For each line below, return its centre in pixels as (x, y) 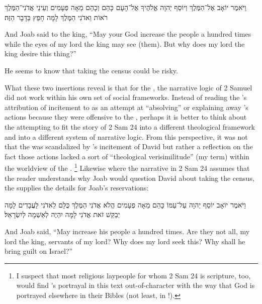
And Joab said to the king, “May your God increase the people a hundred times (128, 34)
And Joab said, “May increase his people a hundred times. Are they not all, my (127, 231)
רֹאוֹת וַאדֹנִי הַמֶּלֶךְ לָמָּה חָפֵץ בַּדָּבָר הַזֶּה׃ (56, 17)
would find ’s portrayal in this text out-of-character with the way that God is (136, 285)
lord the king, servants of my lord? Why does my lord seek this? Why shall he (125, 241)
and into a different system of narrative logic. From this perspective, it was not (126, 136)
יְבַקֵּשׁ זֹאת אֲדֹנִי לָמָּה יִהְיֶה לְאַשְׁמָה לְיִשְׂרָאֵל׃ (62, 214)
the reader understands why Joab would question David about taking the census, (129, 178)
